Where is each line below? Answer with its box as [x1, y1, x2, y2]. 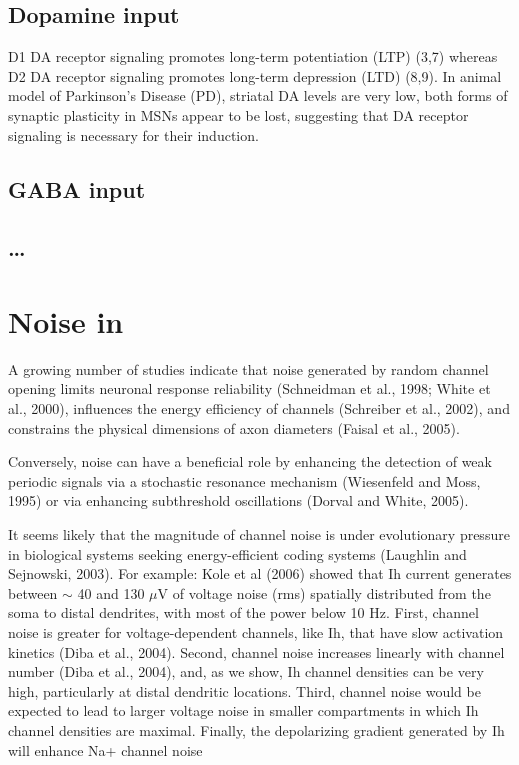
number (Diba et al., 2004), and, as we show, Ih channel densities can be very [8, 661, 484, 682]
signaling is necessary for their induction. [8, 124, 259, 145]
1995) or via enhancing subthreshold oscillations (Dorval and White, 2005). [8, 490, 469, 511]
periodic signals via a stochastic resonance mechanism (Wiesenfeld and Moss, [8, 470, 481, 491]
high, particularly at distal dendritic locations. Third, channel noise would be [8, 680, 481, 701]
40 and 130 [77, 582, 145, 603]
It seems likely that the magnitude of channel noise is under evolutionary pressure [8, 524, 510, 545]
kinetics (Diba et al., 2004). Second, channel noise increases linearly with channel [8, 641, 505, 662]
